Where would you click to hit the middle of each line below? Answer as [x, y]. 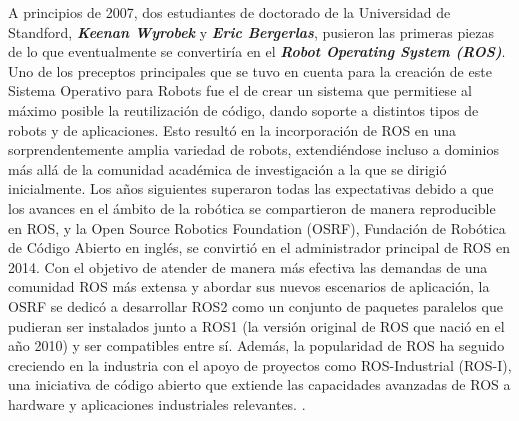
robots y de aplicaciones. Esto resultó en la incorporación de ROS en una [232, 129]
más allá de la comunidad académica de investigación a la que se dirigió [227, 168]
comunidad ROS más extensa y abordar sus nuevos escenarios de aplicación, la [249, 286]
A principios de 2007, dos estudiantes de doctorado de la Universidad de [229, 12]
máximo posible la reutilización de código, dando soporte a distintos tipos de [243, 109]
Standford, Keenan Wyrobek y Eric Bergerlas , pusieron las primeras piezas [251, 31]
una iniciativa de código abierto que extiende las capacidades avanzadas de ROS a [259, 384]
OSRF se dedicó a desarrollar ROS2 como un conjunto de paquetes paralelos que [255, 305]
